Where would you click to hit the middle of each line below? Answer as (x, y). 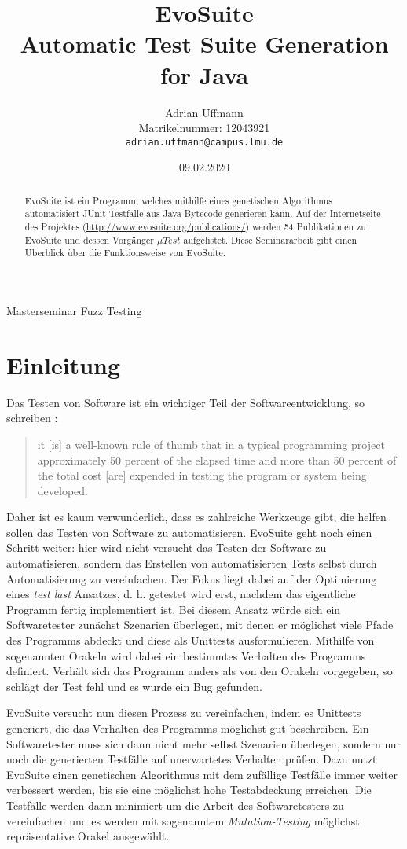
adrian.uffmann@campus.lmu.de (204, 142)
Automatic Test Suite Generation (204, 44)
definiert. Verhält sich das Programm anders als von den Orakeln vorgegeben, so (200, 671)
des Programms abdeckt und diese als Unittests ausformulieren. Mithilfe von (191, 640)
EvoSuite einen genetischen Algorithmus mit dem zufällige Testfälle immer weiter (202, 774)
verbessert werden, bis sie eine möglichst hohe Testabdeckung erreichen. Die (189, 790)
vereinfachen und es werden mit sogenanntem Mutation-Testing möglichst (183, 820)
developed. (62, 490)
